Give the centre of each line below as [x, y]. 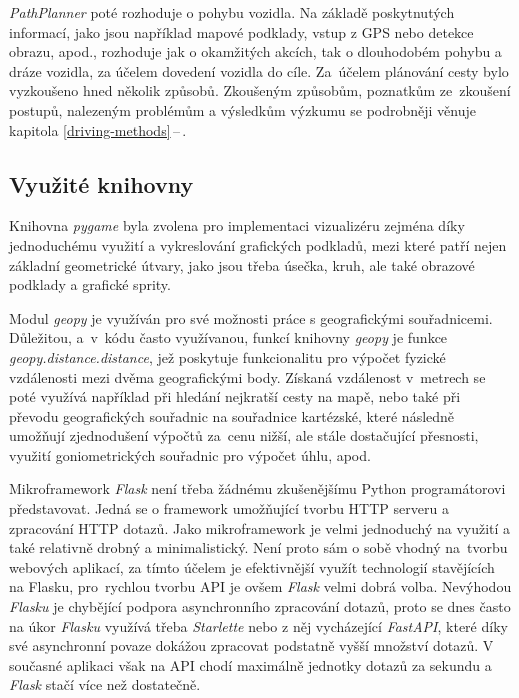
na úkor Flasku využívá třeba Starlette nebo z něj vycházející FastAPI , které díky [258, 625]
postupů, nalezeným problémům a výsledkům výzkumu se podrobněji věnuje [243, 109]
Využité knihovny [101, 183]
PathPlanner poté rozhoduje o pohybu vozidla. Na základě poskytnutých [232, 12]
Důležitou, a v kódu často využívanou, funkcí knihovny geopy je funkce [228, 337]
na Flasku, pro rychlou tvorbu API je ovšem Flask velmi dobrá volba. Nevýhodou [260, 586]
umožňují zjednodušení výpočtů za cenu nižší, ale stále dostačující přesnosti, [244, 435]
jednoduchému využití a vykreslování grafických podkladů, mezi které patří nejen [258, 244]
